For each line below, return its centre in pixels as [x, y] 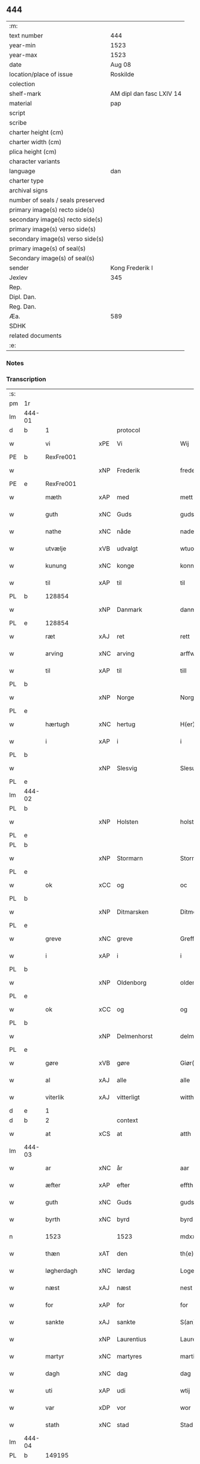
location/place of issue [41, 74]
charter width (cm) [35, 142]
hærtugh [57, 724]
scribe [18, 123]
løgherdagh [62, 1271]
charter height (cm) [36, 132]
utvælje [56, 549]
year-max [23, 55]
